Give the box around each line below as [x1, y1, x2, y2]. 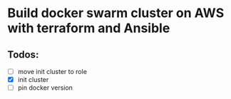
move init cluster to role [17, 68, 88, 75]
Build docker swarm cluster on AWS [7, 5, 225, 21]
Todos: [7, 48, 39, 61]
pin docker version [17, 83, 73, 92]
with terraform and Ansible [7, 20, 170, 36]
